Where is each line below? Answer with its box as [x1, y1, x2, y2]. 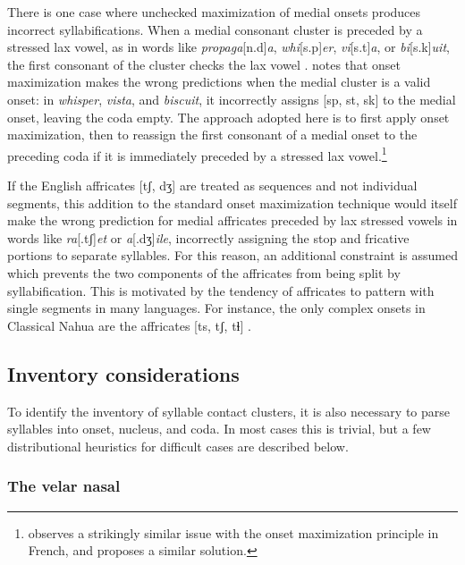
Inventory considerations [7, 359, 240, 387]
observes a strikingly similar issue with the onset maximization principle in [28, 523, 439, 542]
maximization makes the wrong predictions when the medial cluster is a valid [7, 72, 431, 91]
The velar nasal [7, 475, 121, 497]
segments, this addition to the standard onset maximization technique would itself [7, 193, 457, 212]
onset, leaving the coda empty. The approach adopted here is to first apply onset [7, 107, 450, 126]
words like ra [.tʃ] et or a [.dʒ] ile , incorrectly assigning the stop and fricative [7, 228, 410, 247]
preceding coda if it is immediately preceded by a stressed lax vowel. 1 [7, 143, 387, 164]
